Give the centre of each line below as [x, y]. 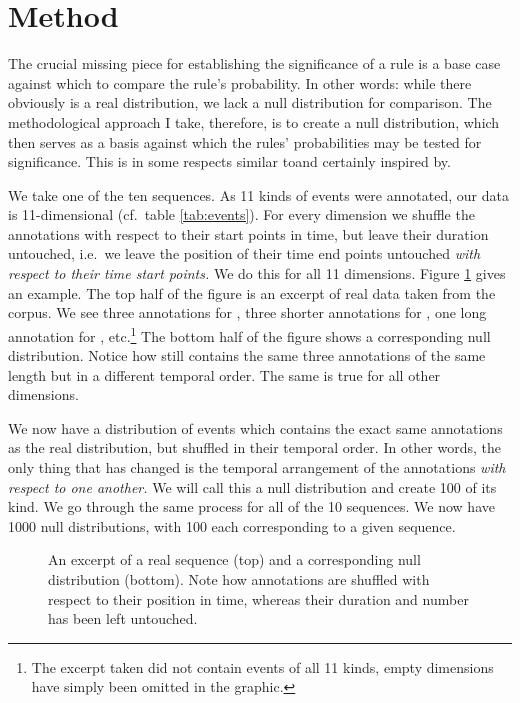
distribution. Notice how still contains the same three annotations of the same [247, 355]
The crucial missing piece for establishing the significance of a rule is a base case [254, 63]
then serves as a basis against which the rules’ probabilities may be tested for [245, 141]
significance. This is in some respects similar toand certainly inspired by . [229, 161]
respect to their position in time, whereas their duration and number [258, 598]
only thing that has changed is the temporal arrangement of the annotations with [257, 467]
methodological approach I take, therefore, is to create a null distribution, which [254, 121]
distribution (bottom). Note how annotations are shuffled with [239, 579]
